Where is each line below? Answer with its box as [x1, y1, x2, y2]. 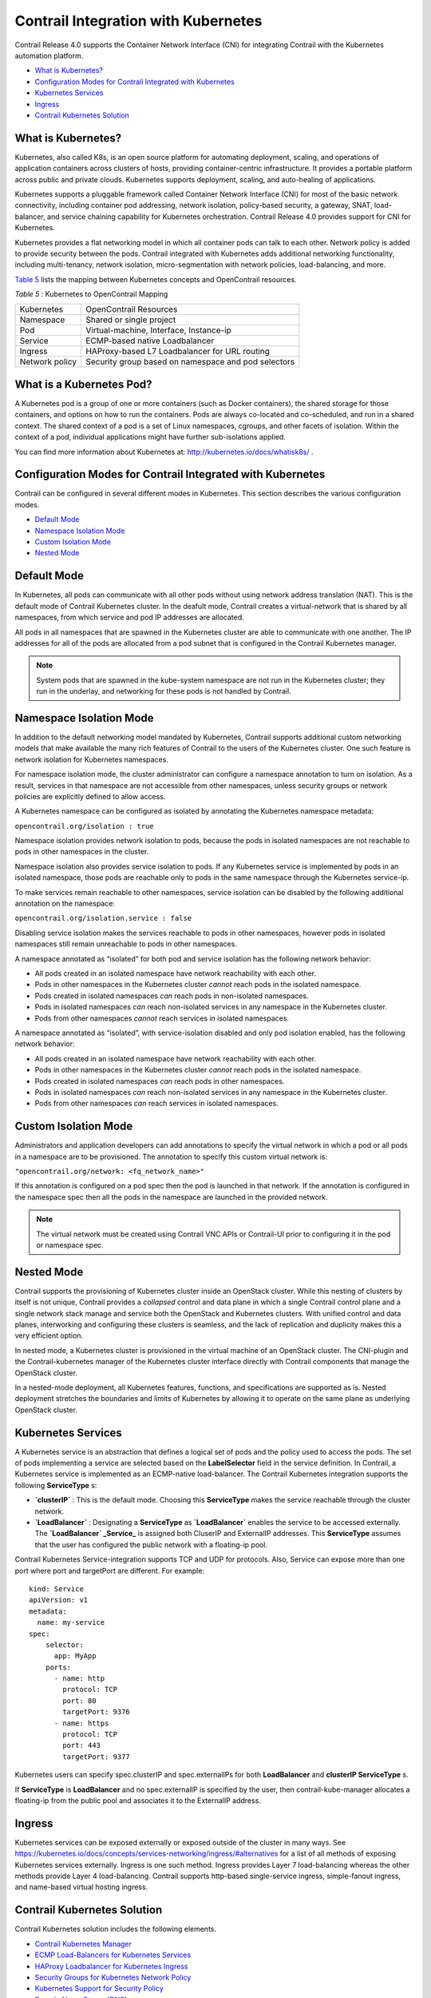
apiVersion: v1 [29, 1595, 89, 1605]
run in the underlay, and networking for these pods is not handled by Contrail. [36, 687, 291, 696]
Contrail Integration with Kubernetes [14, 12, 263, 30]
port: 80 [62, 1696, 97, 1705]
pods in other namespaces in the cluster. [14, 847, 149, 857]
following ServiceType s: [14, 1480, 97, 1490]
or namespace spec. [36, 1240, 104, 1250]
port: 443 [62, 1741, 101, 1750]
